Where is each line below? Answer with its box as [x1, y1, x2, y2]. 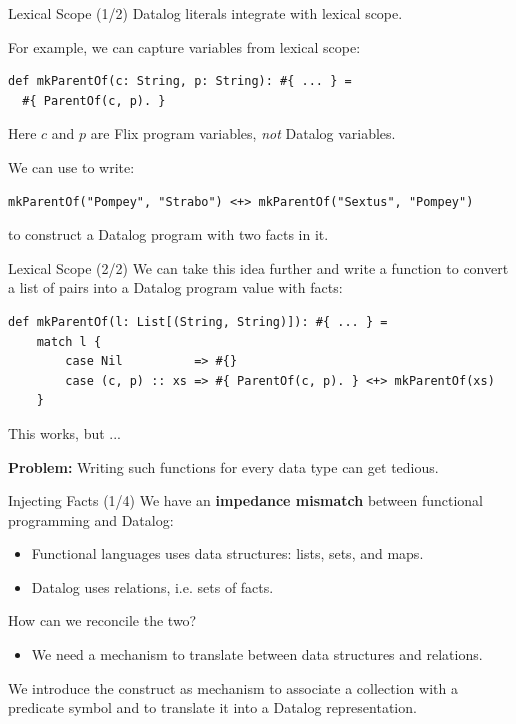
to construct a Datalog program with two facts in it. [8, 224, 329, 245]
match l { [36, 334, 102, 349]
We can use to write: [8, 156, 135, 177]
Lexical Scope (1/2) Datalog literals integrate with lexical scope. [8, 3, 403, 23]
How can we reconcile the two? [8, 610, 197, 631]
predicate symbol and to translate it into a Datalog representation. [8, 697, 417, 718]
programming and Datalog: [8, 509, 174, 530]
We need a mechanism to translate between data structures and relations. [31, 644, 483, 665]
